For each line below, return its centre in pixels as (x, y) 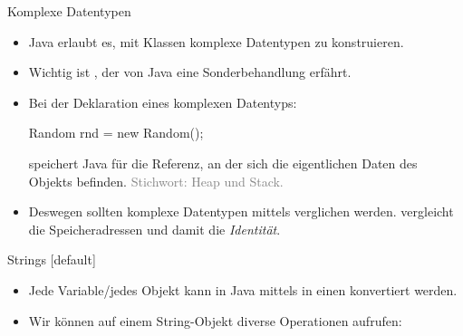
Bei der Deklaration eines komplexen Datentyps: (163, 102)
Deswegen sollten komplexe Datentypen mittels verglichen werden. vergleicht (241, 211)
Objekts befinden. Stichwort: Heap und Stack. (156, 181)
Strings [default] (52, 259)
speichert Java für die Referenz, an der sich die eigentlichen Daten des (223, 163)
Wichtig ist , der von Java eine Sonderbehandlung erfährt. (190, 72)
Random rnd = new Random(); (116, 133)
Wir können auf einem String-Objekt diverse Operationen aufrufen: (215, 320)
